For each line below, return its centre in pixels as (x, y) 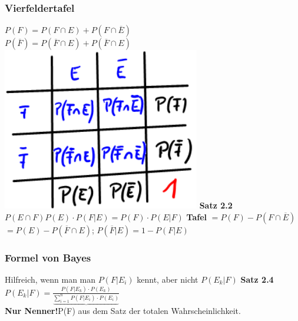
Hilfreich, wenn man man (50, 279)
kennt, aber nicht (168, 279)
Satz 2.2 (216, 205)
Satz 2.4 (257, 279)
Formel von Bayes (48, 257)
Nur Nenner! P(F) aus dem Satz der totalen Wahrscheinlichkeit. (123, 311)
